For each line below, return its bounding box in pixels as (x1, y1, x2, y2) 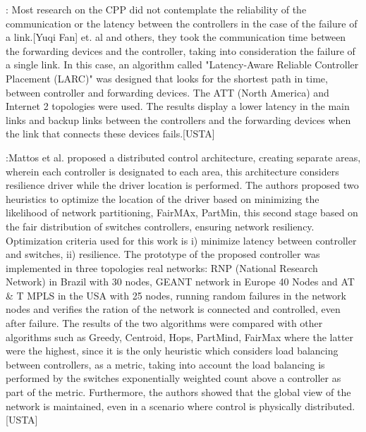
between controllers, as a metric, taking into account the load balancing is (6, 357, 325, 371)
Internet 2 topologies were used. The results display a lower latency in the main (6, 99, 350, 113)
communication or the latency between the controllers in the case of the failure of (6, 16, 358, 30)
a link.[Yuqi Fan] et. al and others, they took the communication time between (6, 30, 346, 44)
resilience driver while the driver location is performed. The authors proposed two (6, 178, 359, 192)
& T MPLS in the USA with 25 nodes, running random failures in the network (6, 288, 346, 302)
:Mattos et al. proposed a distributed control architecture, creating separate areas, (6, 149, 361, 164)
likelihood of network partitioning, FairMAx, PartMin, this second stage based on (6, 205, 358, 220)
